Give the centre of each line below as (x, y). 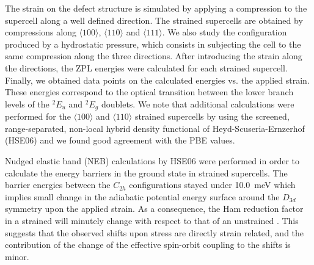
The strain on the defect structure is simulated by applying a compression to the (156, 8)
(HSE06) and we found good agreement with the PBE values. (120, 140)
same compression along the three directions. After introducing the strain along (154, 56)
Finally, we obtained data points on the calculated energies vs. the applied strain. (157, 80)
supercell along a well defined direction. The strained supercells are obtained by (154, 20)
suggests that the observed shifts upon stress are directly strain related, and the (155, 232)
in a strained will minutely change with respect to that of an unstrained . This (152, 220)
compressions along (41, 32)
